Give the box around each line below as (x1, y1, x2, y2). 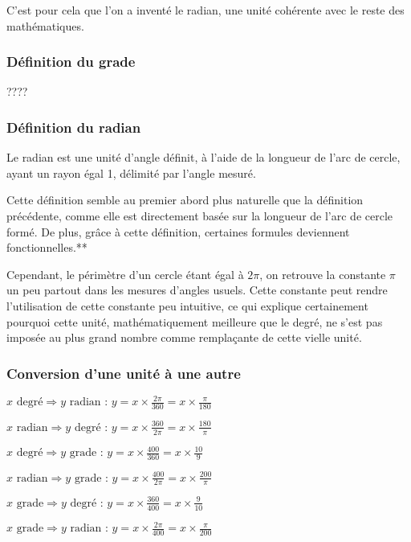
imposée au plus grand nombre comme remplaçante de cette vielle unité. (6, 329, 362, 346)
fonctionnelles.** (6, 239, 87, 256)
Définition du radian (6, 117, 141, 137)
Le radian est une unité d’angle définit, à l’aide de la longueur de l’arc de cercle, (6, 149, 401, 166)
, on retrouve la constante (259, 265, 386, 282)
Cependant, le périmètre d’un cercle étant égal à (6, 265, 244, 282)
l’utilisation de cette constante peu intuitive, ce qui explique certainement (6, 297, 368, 314)
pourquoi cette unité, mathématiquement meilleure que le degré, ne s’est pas (6, 313, 383, 330)
